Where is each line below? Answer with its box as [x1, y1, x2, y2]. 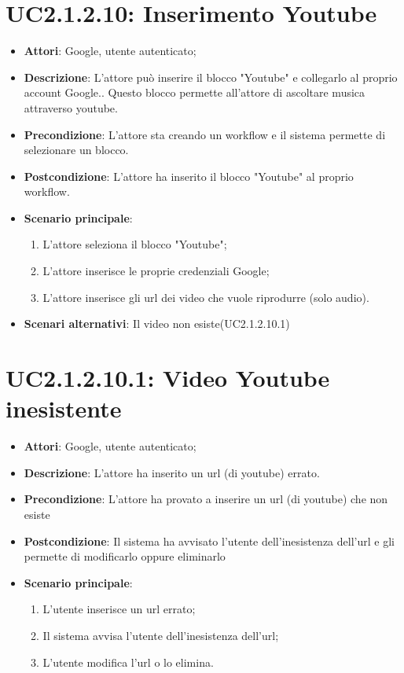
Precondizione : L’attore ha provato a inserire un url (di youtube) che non [24, 491, 388, 507]
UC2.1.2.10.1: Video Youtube [6, 362, 330, 394]
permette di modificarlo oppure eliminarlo [24, 548, 226, 565]
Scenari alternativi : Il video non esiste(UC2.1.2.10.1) [24, 315, 290, 332]
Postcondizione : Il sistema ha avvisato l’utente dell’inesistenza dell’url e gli [24, 532, 395, 549]
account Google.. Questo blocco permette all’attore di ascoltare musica [24, 84, 365, 101]
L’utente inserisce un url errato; [42, 601, 196, 617]
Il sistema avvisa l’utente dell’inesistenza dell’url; [42, 627, 279, 643]
